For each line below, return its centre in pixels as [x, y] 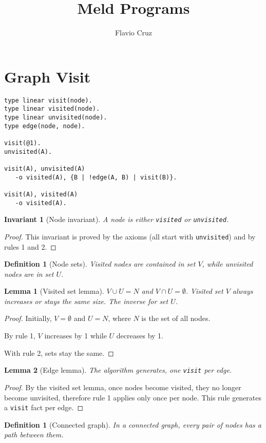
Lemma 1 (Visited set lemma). [54, 291]
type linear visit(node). [48, 100]
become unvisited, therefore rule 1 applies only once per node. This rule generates [133, 397]
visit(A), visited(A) [41, 194]
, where [119, 318]
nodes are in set [29, 274]
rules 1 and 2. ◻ [30, 246]
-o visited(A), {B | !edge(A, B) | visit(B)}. [96, 177]
